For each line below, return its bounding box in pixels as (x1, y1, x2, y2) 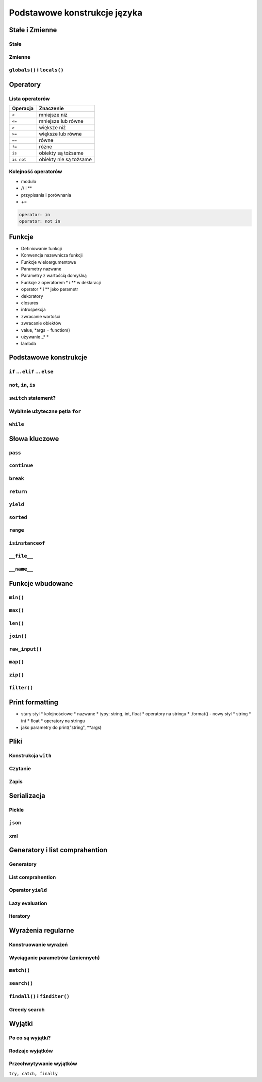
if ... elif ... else (9, 368, 53, 375)
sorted (9, 514, 28, 521)
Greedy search (9, 1006, 45, 1013)
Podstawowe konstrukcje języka (9, 7, 143, 18)
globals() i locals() (9, 67, 64, 73)
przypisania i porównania (21, 192, 71, 198)
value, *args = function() (21, 327, 70, 333)
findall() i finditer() (9, 993, 70, 1000)
